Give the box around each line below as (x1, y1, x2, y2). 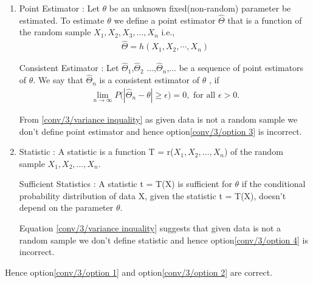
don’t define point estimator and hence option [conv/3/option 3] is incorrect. (19, 124, 302, 137)
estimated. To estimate (19, 13, 105, 26)
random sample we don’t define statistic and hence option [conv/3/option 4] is (19, 233, 308, 246)
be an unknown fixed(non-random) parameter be (109, 2, 291, 14)
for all (193, 90, 216, 100)
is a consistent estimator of (99, 73, 199, 86)
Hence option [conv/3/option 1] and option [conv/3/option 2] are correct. (5, 265, 273, 278)
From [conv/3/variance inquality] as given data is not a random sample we (19, 112, 298, 125)
